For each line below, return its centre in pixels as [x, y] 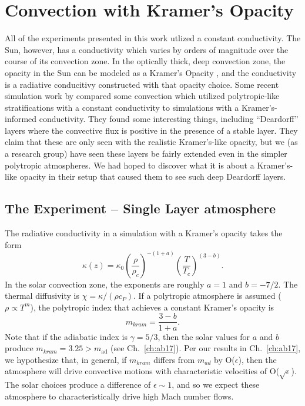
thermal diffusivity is [42, 296]
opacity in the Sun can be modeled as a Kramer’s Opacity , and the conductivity [151, 72]
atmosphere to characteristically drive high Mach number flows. [119, 396]
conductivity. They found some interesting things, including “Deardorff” [169, 119]
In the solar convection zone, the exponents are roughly [105, 284]
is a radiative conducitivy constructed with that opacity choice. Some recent [142, 84]
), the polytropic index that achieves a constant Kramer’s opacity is [152, 307]
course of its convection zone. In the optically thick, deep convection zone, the [145, 61]
